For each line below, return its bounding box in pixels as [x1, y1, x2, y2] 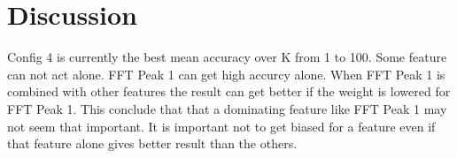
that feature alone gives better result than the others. [7, 134, 298, 153]
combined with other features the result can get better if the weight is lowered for [7, 82, 451, 101]
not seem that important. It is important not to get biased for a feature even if [7, 117, 436, 135]
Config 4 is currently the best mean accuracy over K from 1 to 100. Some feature [7, 48, 447, 66]
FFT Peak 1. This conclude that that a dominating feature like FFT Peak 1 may [7, 99, 447, 117]
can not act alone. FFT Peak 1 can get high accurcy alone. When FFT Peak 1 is [7, 64, 445, 83]
